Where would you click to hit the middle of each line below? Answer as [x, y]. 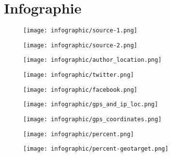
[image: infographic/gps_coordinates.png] [93, 120]
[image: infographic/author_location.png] [93, 60]
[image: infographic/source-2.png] [80, 45]
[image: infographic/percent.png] [79, 134]
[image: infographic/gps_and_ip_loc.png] [91, 105]
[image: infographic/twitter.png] [79, 75]
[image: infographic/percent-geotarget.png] [96, 149]
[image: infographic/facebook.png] [80, 90]
